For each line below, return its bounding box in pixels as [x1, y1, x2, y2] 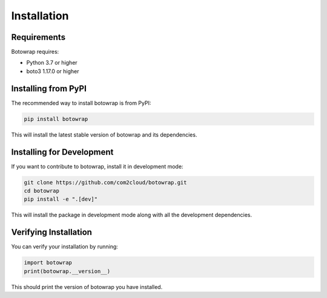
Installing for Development [11, 147, 114, 157]
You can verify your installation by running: [11, 243, 118, 250]
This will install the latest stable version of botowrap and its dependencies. [11, 131, 197, 138]
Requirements [11, 32, 66, 42]
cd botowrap [24, 187, 60, 194]
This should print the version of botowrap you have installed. [11, 283, 163, 290]
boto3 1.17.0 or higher [26, 67, 79, 75]
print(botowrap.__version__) [24, 268, 111, 274]
